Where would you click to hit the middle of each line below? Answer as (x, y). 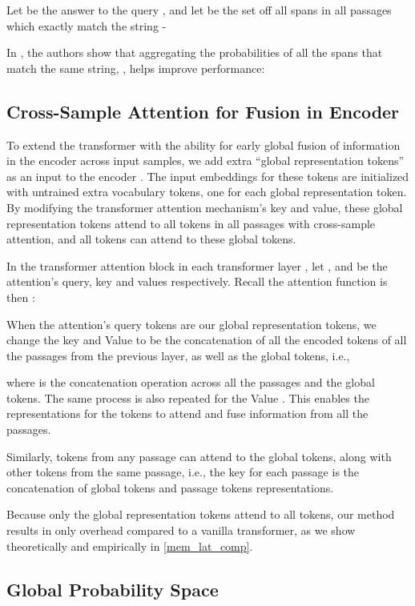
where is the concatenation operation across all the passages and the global (191, 382)
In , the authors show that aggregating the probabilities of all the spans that (195, 52)
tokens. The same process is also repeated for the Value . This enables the (188, 397)
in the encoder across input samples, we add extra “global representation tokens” (205, 161)
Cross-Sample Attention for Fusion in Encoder (203, 111)
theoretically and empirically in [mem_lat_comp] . (130, 546)
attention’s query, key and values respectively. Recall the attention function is (197, 281)
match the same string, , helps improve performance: (136, 68)
